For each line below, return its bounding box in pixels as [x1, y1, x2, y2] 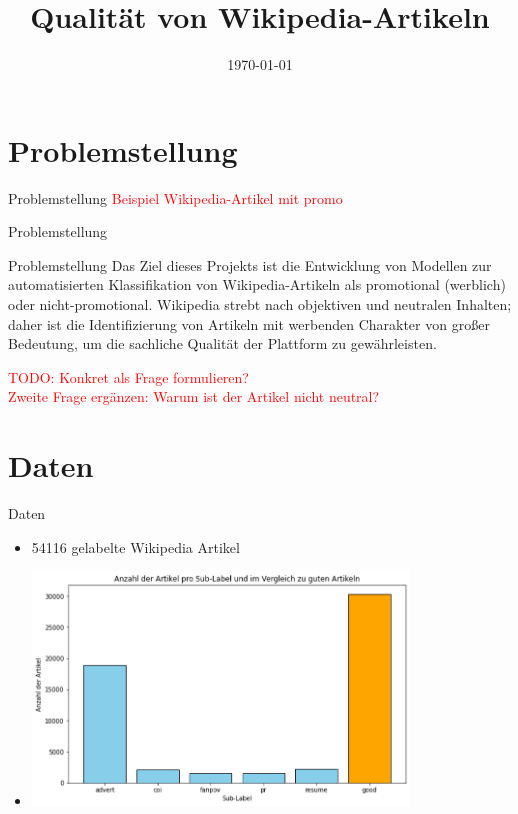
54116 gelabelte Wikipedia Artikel [31, 536, 240, 557]
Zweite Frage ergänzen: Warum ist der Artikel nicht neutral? [8, 386, 380, 407]
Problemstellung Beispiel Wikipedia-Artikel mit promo [8, 187, 343, 208]
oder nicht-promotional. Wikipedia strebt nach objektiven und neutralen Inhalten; [8, 294, 512, 315]
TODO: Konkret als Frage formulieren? [8, 366, 249, 387]
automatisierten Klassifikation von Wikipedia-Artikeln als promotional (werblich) [8, 274, 506, 295]
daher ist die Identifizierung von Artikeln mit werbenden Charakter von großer [8, 313, 490, 334]
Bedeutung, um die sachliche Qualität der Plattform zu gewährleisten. [8, 333, 437, 354]
